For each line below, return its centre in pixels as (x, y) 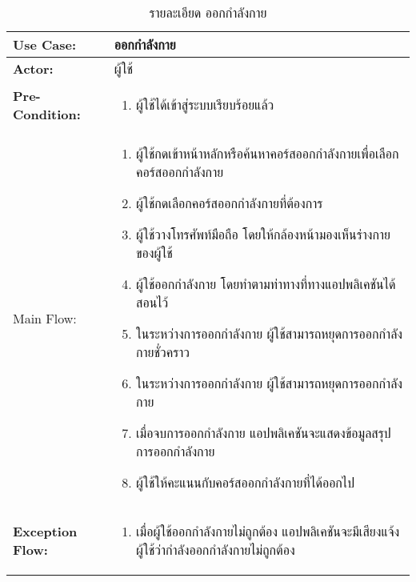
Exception (45, 531)
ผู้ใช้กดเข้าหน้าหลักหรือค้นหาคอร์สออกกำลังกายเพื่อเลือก (268, 153)
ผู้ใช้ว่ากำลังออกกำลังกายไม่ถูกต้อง (216, 550)
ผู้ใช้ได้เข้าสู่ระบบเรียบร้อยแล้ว (205, 104)
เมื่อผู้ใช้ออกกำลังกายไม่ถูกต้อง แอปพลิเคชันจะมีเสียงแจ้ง (268, 531)
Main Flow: (45, 318)
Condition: (47, 114)
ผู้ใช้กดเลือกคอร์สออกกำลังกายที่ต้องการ (230, 203)
